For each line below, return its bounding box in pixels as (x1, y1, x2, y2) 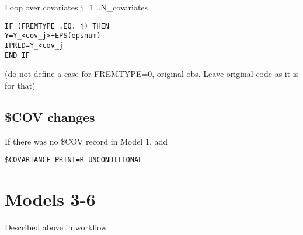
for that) (5, 79, 36, 91)
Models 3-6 (5, 187, 96, 211)
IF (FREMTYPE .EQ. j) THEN (5, 22, 109, 30)
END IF (5, 51, 30, 59)
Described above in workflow (5, 220, 107, 233)
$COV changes (5, 107, 95, 125)
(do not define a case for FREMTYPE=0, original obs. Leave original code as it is (5, 68, 299, 80)
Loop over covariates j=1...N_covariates (5, 1, 148, 13)
